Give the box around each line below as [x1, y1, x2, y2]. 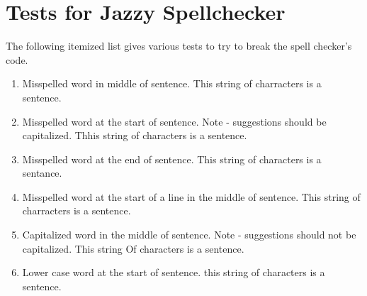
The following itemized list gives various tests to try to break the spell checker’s [6, 38, 352, 53]
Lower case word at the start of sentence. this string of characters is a [22, 265, 325, 280]
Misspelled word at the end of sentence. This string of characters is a [22, 151, 322, 166]
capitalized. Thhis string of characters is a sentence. [22, 128, 247, 143]
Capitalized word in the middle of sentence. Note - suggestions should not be [22, 227, 356, 242]
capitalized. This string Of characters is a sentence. [22, 241, 244, 256]
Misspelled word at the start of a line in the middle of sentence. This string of [22, 189, 361, 204]
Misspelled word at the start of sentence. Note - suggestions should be [22, 114, 327, 128]
